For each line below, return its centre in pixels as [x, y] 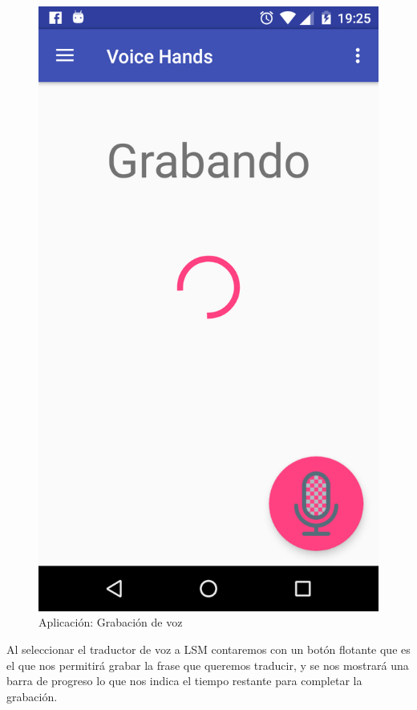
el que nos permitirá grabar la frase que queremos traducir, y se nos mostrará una [208, 665]
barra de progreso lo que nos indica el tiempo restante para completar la [184, 681]
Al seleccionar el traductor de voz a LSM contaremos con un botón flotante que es [208, 649]
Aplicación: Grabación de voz [111, 622]
